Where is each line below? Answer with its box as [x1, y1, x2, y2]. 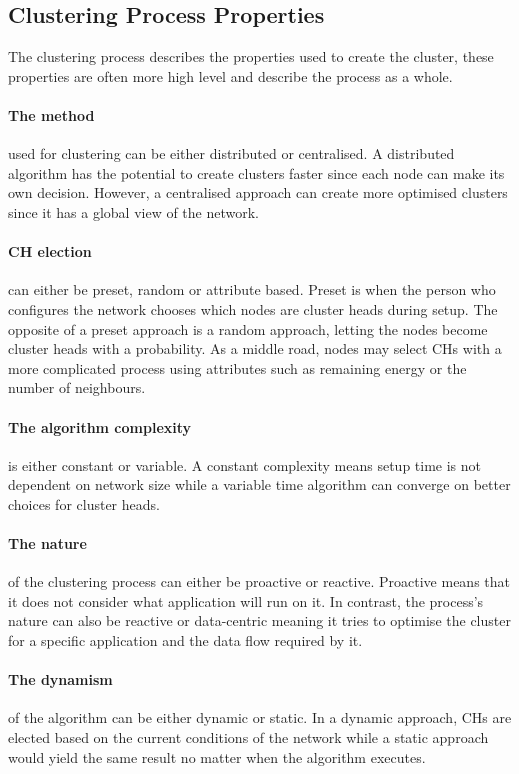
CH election [8, 241, 92, 262]
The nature [8, 533, 87, 554]
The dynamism [8, 669, 113, 690]
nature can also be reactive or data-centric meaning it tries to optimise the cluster [8, 610, 511, 631]
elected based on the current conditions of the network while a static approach [8, 727, 489, 748]
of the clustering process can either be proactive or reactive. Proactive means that [8, 571, 511, 592]
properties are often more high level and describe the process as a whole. [8, 65, 453, 86]
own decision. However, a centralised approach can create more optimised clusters [8, 182, 508, 203]
